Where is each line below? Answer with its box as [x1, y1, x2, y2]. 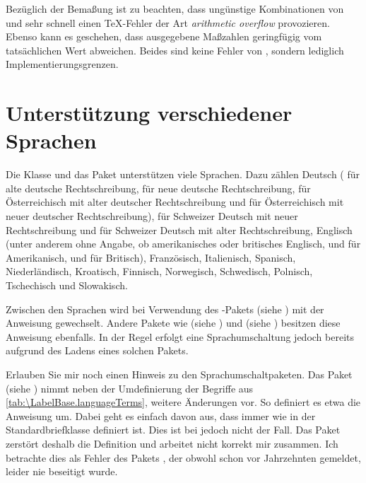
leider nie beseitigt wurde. [6, 464, 118, 479]
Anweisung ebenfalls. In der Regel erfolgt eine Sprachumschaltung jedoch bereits [6, 329, 354, 344]
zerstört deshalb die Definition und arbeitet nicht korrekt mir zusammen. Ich [6, 436, 338, 450]
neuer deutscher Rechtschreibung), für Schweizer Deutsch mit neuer [6, 209, 298, 223]
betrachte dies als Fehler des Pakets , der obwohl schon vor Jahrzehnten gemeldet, [6, 450, 361, 465]
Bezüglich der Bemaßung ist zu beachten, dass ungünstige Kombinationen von [6, 1, 344, 16]
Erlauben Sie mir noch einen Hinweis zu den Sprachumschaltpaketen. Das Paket [6, 367, 353, 381]
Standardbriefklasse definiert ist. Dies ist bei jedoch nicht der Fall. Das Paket [6, 422, 341, 437]
